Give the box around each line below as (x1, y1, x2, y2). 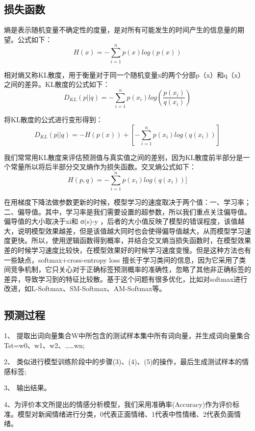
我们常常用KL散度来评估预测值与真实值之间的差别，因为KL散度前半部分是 (4, 152, 243, 162)
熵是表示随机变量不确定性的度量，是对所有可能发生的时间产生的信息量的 (4, 25, 237, 35)
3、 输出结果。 (4, 382, 51, 393)
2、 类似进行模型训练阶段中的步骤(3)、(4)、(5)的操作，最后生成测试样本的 (4, 356, 242, 367)
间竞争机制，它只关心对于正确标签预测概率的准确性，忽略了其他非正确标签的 (4, 264, 251, 274)
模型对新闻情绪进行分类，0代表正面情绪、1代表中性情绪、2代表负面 (17, 408, 234, 419)
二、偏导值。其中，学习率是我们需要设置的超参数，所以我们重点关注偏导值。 (4, 206, 251, 216)
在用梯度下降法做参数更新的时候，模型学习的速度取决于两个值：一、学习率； (4, 196, 251, 207)
